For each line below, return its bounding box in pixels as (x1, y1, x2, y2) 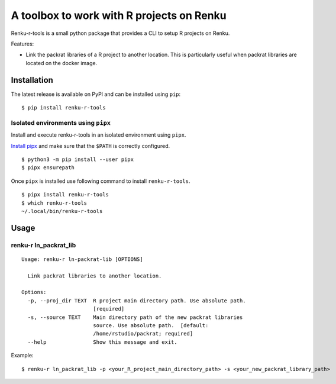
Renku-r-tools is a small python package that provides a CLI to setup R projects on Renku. (11, 30, 230, 37)
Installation (11, 75, 53, 85)
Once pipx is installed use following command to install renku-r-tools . (11, 178, 190, 185)
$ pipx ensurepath (21, 164, 75, 171)
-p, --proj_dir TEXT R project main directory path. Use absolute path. (27, 297, 246, 304)
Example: (11, 352, 34, 359)
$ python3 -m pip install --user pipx (21, 156, 134, 163)
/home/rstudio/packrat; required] (92, 330, 193, 337)
